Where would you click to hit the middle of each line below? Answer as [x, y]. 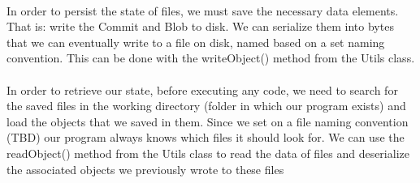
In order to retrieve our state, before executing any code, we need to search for [202, 89]
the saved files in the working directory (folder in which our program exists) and [206, 106]
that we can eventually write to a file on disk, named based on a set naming [196, 42]
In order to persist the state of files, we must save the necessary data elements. [203, 10]
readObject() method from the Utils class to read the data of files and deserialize [208, 153]
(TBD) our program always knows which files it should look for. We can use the [206, 137]
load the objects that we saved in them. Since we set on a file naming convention [208, 121]
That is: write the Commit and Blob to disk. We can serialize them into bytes [200, 26]
